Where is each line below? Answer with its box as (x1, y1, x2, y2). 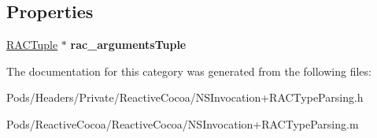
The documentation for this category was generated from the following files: (6, 62, 371, 79)
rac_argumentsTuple (70, 36, 187, 53)
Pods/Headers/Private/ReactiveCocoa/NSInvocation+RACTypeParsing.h (6, 89, 364, 106)
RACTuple (6, 36, 58, 53)
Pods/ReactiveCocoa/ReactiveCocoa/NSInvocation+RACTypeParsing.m (6, 115, 359, 132)
